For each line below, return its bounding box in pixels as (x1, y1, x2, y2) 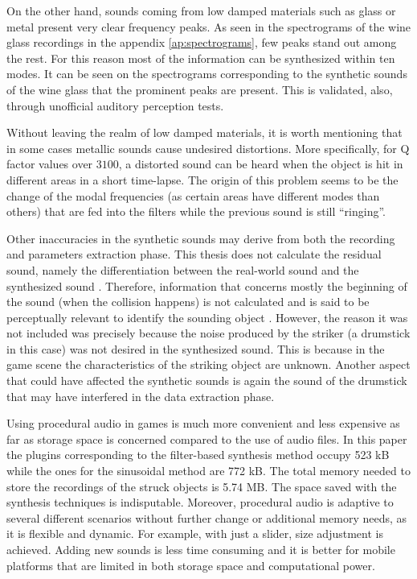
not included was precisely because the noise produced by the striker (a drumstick (6, 325, 411, 341)
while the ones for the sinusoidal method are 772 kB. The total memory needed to (6, 462, 411, 479)
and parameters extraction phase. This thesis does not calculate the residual (6, 246, 382, 263)
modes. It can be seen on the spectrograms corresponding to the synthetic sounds (6, 65, 407, 82)
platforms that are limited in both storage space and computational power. (6, 556, 375, 573)
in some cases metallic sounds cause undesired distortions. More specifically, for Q (6, 139, 410, 156)
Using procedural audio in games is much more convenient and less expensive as (6, 415, 400, 432)
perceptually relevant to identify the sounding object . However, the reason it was (6, 308, 408, 325)
